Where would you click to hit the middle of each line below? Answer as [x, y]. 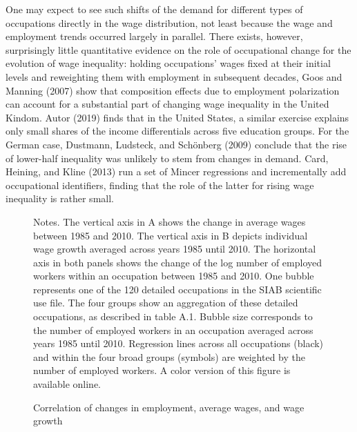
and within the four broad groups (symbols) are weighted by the [169, 356]
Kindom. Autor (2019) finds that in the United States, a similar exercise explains [177, 117]
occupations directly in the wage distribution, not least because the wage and [169, 22]
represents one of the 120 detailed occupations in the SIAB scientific [177, 289]
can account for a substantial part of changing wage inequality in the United [167, 104]
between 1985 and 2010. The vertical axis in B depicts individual [171, 235]
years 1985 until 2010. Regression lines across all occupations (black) [178, 343]
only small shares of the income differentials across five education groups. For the [177, 131]
